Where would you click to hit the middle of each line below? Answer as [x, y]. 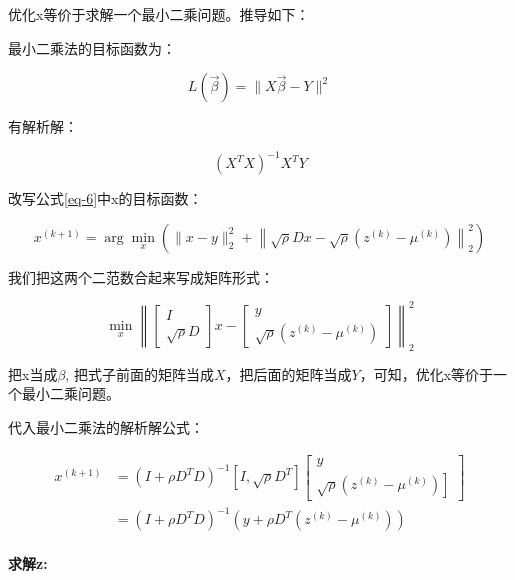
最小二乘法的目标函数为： [92, 47]
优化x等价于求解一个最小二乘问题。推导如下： [159, 14]
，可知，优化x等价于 [426, 373]
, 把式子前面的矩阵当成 [139, 373]
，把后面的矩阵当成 [288, 373]
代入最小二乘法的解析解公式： [106, 426]
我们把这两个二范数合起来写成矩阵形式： [141, 276]
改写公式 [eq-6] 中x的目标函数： [105, 198]
